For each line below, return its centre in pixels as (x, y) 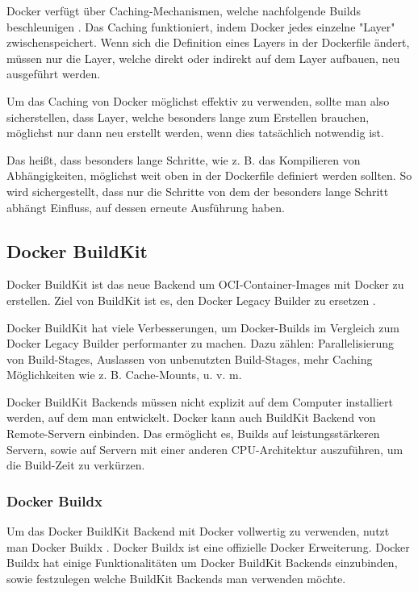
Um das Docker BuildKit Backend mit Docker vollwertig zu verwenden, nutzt (198, 531)
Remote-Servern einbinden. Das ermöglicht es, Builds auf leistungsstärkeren (193, 434)
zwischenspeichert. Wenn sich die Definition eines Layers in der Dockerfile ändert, (208, 42)
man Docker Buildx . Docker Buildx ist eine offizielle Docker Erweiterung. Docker (208, 546)
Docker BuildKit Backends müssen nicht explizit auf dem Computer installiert (200, 401)
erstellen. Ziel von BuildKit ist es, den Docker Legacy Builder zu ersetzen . (191, 300)
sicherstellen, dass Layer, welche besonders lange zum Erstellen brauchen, (188, 117)
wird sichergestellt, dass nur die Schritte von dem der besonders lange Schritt (198, 191)
